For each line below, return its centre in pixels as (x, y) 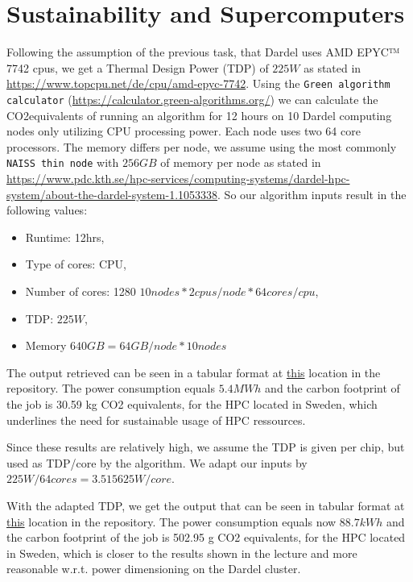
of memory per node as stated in (241, 162)
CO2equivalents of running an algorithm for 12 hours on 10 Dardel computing (199, 115)
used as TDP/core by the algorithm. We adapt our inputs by (157, 462)
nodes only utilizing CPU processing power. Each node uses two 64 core (184, 131)
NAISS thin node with (63, 162)
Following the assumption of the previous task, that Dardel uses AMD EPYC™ (203, 52)
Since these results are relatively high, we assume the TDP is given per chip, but (206, 447)
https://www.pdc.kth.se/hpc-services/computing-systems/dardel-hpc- (178, 179)
